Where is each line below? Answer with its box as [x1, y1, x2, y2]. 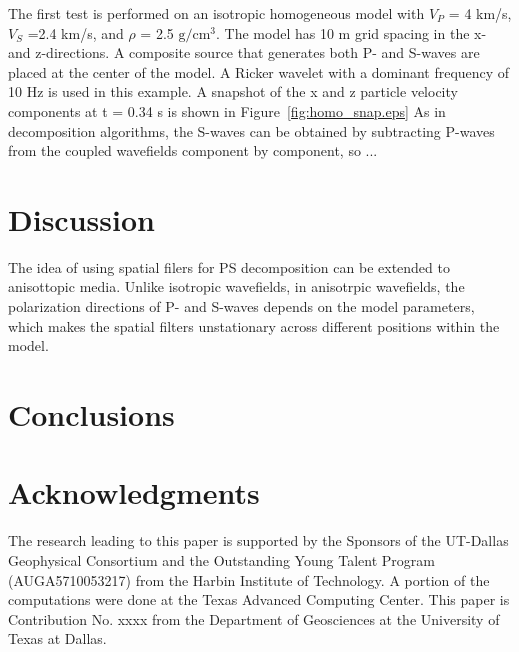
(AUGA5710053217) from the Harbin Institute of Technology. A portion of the [8, 569, 490, 590]
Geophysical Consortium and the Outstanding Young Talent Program [8, 549, 435, 570]
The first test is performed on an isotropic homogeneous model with [8, 3, 425, 23]
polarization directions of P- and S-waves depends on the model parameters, [8, 296, 475, 317]
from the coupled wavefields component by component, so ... [8, 140, 378, 161]
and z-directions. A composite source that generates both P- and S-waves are [8, 42, 480, 63]
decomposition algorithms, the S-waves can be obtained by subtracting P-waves [8, 120, 495, 141]
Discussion [8, 198, 155, 239]
